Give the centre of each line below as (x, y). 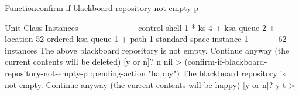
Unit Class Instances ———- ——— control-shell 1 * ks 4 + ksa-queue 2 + (140, 27)
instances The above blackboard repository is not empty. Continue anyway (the (147, 50)
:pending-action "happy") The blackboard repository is (188, 73)
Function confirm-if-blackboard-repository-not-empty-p (102, 8)
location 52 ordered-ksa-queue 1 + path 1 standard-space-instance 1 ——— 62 (146, 39)
